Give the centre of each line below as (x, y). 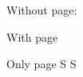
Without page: (42, 10)
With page (32, 36)
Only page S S (41, 64)
